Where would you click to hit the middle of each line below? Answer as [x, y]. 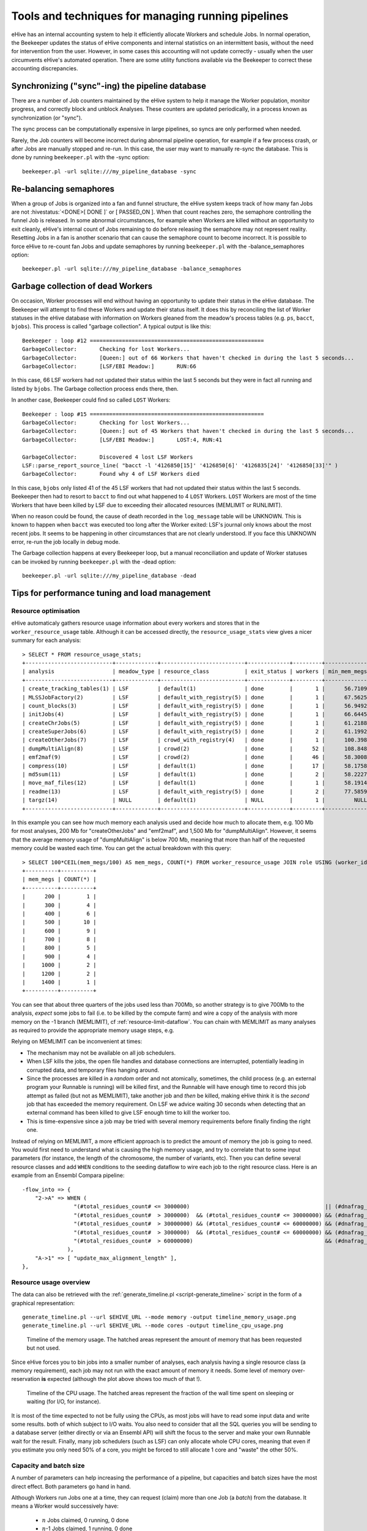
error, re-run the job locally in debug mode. [66, 542]
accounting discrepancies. [45, 69]
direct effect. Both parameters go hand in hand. [71, 1486]
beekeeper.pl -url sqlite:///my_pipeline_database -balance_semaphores [132, 269]
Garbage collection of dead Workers [82, 286]
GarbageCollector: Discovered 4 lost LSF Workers [108, 457]
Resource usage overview [51, 1282]
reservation [26, 1379]
